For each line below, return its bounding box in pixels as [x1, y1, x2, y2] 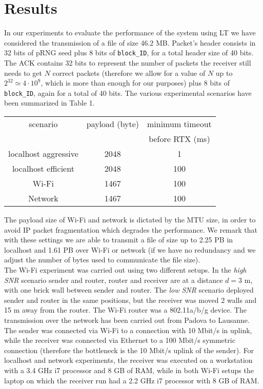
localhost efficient [12, 162, 74, 174]
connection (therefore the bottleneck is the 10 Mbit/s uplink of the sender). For [4, 344, 254, 355]
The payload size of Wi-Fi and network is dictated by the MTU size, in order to [4, 214, 256, 224]
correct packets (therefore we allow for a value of [52, 67, 206, 78]
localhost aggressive [8, 148, 78, 159]
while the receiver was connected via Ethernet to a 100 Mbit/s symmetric [4, 335, 235, 345]
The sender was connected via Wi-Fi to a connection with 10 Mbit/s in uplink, [4, 324, 252, 335]
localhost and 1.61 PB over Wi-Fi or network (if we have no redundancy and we [4, 244, 256, 255]
